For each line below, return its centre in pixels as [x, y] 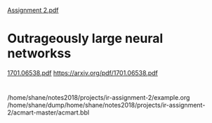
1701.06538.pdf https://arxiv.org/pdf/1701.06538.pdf [82, 72]
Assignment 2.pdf [33, 10]
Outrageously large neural [85, 39]
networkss [39, 54]
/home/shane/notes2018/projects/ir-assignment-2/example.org [99, 98]
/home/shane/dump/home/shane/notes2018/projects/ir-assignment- [106, 105]
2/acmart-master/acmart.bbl [48, 112]
